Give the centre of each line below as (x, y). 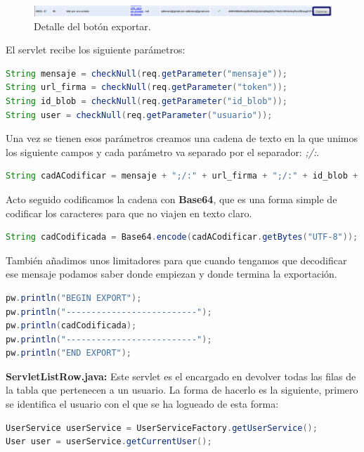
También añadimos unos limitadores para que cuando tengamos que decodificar (176, 260)
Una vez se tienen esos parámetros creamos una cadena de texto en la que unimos (182, 138)
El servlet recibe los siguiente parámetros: (96, 50)
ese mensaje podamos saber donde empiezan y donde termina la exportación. (171, 274)
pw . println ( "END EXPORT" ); (69, 353)
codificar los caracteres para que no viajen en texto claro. (129, 213)
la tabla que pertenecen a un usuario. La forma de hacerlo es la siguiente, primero (182, 390)
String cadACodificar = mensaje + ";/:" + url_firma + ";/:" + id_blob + (182, 176)
